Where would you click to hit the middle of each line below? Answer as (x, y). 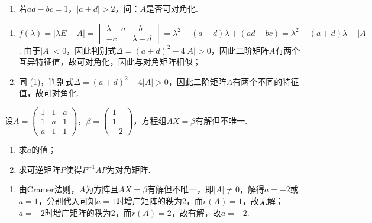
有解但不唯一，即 (180, 189)
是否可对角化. (172, 8)
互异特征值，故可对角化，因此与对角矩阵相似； (110, 62)
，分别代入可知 (67, 200)
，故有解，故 (196, 212)
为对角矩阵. (129, 169)
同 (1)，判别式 (46, 81)
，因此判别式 (91, 50)
